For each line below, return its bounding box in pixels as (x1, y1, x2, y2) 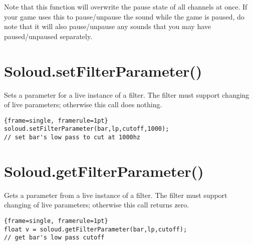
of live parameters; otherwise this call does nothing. (4, 99, 162, 110)
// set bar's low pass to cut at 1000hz (4, 134, 141, 141)
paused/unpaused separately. (4, 31, 93, 41)
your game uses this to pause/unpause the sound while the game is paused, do (4, 11, 244, 22)
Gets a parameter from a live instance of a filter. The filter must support (4, 189, 227, 200)
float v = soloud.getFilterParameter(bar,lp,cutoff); (4, 225, 187, 233)
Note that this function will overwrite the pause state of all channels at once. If (4, 2, 247, 12)
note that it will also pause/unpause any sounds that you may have (4, 21, 211, 32)
